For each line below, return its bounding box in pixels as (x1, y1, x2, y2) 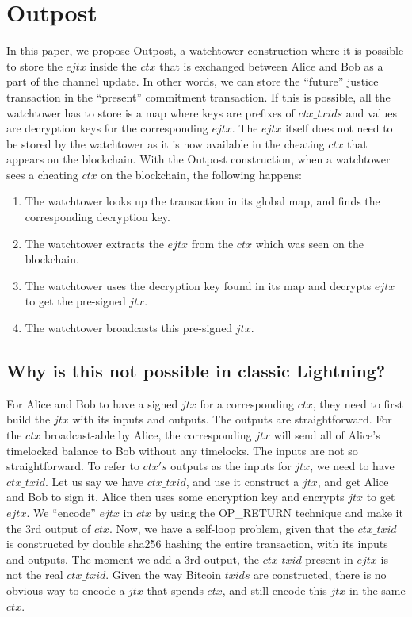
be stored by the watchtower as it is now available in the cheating (6, 135, 325, 151)
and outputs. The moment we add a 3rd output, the (6, 550, 260, 567)
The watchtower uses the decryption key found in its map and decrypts (25, 277, 372, 293)
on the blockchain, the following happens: (101, 166, 302, 182)
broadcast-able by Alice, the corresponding (44, 427, 252, 443)
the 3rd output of (6, 519, 91, 536)
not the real (6, 566, 63, 583)
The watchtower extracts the (25, 235, 164, 251)
